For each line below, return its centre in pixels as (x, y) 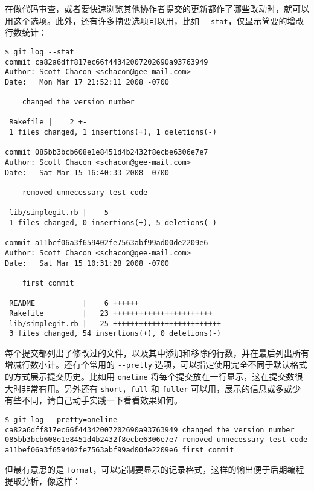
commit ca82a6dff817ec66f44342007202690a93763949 (107, 62)
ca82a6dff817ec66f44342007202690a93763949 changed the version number (150, 430)
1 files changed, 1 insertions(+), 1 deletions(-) (113, 133)
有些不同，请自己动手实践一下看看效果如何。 (94, 400)
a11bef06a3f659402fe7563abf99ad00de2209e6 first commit (120, 450)
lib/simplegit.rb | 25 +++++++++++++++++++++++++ (115, 323)
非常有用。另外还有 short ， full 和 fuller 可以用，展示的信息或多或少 (161, 388)
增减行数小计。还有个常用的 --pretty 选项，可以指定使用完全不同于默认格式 (156, 364)
